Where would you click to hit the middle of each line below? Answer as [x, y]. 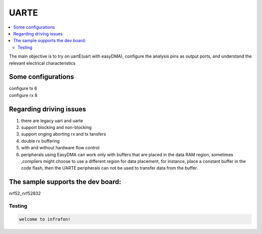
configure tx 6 [23, 88]
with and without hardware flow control [60, 148]
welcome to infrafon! [45, 219]
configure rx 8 [23, 95]
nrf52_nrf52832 [25, 193]
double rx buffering [41, 141]
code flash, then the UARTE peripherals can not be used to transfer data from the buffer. [110, 168]
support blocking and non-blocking [56, 127]
